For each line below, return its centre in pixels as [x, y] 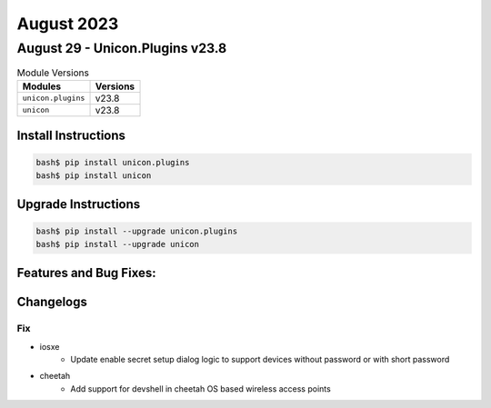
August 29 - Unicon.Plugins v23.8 [122, 48]
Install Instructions [71, 136]
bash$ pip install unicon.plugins [113, 163]
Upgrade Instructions [79, 204]
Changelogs [52, 302]
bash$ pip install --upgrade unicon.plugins [137, 231]
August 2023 [68, 24]
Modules [42, 86]
